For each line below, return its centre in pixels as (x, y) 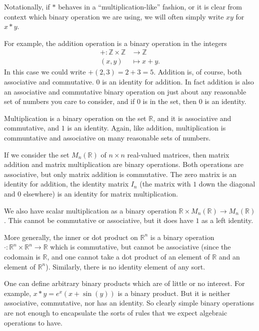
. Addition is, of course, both (198, 72)
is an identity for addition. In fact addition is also (178, 82)
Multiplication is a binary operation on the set (75, 118)
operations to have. (33, 322)
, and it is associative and (192, 118)
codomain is (22, 256)
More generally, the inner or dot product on (71, 237)
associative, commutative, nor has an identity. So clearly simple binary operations (129, 303)
